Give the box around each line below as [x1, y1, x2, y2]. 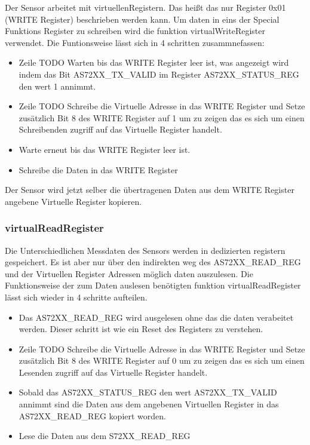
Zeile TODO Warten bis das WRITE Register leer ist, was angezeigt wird [19, 56, 289, 69]
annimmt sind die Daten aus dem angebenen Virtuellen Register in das [19, 398, 279, 410]
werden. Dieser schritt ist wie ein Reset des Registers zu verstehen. [19, 323, 263, 335]
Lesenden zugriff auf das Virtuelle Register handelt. [19, 366, 208, 378]
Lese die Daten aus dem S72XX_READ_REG [19, 429, 191, 442]
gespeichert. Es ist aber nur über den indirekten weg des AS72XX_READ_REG [5, 256, 301, 268]
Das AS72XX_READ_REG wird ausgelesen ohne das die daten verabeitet [19, 311, 294, 323]
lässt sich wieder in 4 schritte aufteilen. [5, 290, 148, 303]
